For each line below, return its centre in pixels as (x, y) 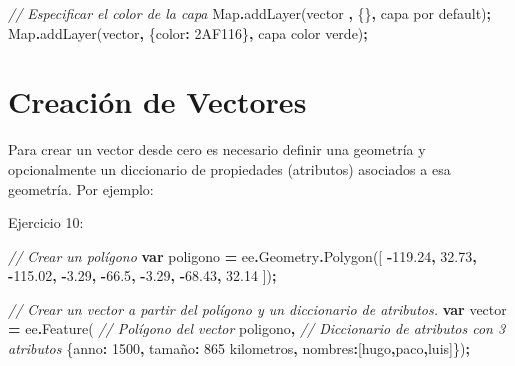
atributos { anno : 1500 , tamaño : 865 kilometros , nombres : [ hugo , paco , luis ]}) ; (239, 348)
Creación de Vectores (157, 101)
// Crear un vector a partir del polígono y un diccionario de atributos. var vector (257, 308)
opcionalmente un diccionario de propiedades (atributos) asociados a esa (229, 168)
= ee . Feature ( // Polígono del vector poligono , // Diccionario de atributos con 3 (257, 328)
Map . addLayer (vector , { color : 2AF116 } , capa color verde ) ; (188, 32)
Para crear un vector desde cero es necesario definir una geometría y (217, 149)
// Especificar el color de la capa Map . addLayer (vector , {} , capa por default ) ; (250, 13)
